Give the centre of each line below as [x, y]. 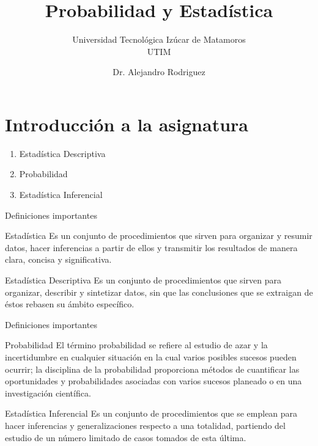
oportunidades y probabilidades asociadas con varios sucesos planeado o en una [153, 381]
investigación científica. [48, 393]
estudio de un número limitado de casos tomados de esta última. [126, 437]
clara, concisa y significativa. [58, 259]
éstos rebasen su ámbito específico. [70, 304]
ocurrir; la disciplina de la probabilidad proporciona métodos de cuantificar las [152, 369]
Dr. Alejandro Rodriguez [159, 72]
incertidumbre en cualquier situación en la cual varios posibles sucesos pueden [151, 356]
